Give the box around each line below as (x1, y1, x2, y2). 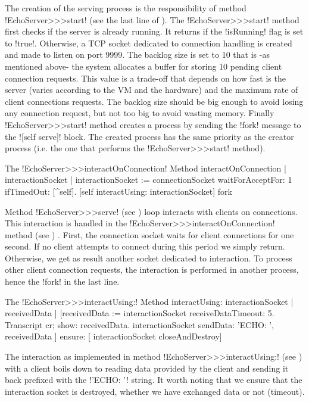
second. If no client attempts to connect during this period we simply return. (5, 240, 285, 253)
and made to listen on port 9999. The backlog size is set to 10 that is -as (5, 48, 270, 61)
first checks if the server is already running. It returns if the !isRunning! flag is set (5, 25, 304, 38)
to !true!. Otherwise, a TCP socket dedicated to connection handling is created (5, 36, 292, 49)
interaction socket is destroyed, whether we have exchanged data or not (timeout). (5, 385, 305, 397)
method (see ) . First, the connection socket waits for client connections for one (5, 228, 294, 241)
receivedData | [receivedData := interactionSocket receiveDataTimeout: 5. (5, 307, 274, 319)
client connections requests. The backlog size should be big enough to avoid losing (5, 95, 304, 107)
